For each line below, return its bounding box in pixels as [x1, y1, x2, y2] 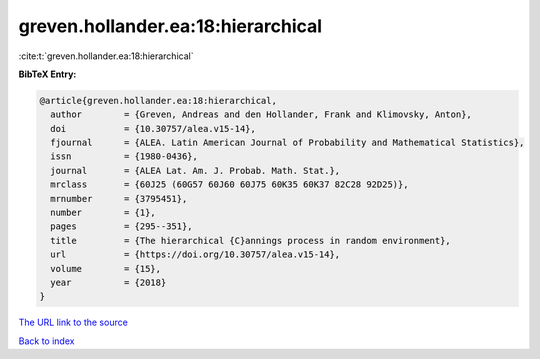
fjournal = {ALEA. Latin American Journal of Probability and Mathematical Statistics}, [50, 137, 525, 149]
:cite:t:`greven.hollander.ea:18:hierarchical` [18, 50, 194, 62]
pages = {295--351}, [50, 221, 194, 232]
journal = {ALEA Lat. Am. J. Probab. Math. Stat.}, [50, 165, 341, 176]
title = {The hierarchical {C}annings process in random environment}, [50, 235, 452, 246]
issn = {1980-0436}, [50, 151, 199, 162]
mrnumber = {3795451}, [50, 193, 188, 204]
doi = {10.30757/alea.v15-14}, [50, 123, 257, 134]
